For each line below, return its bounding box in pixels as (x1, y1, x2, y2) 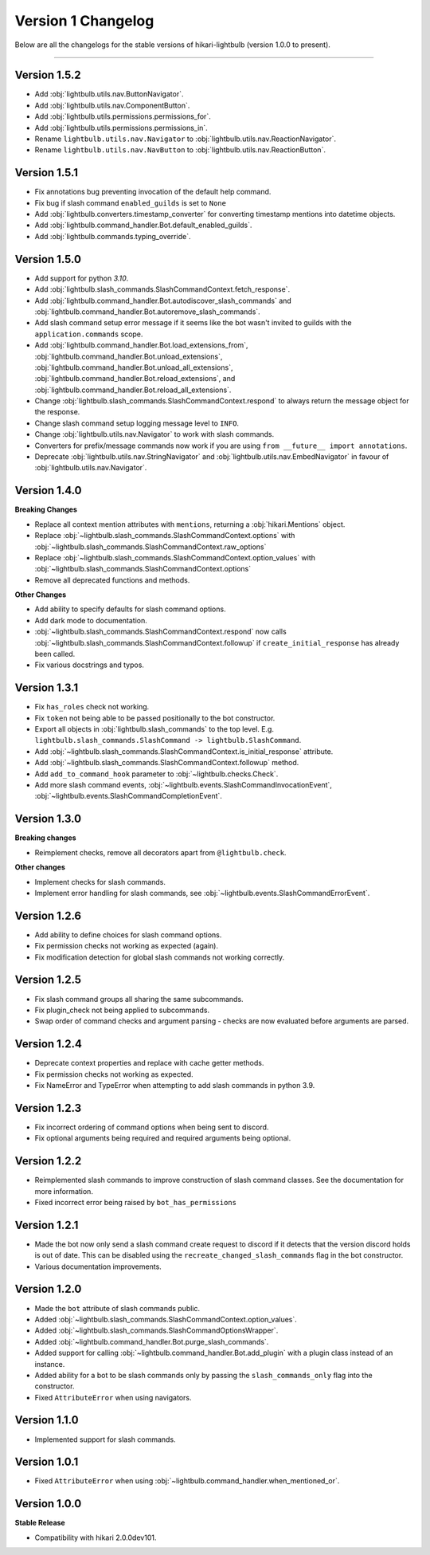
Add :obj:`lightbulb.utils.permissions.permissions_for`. (34, 112, 211, 121)
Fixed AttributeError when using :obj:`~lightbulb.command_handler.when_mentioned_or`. (34, 1476, 340, 1486)
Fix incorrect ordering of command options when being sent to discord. (34, 1122, 269, 1132)
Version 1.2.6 (14, 909, 82, 922)
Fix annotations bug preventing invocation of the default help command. (34, 187, 272, 197)
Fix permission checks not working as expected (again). (34, 941, 219, 951)
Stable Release (14, 1518, 65, 1528)
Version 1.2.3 (14, 1101, 82, 1115)
